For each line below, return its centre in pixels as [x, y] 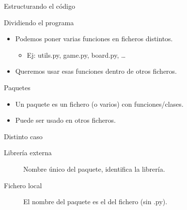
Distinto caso [23, 136]
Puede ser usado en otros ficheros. [65, 120]
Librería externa [28, 153]
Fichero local [23, 185]
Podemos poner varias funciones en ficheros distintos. [94, 39]
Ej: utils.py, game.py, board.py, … [76, 55]
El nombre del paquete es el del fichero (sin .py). [95, 202]
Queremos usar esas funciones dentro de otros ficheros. [96, 71]
